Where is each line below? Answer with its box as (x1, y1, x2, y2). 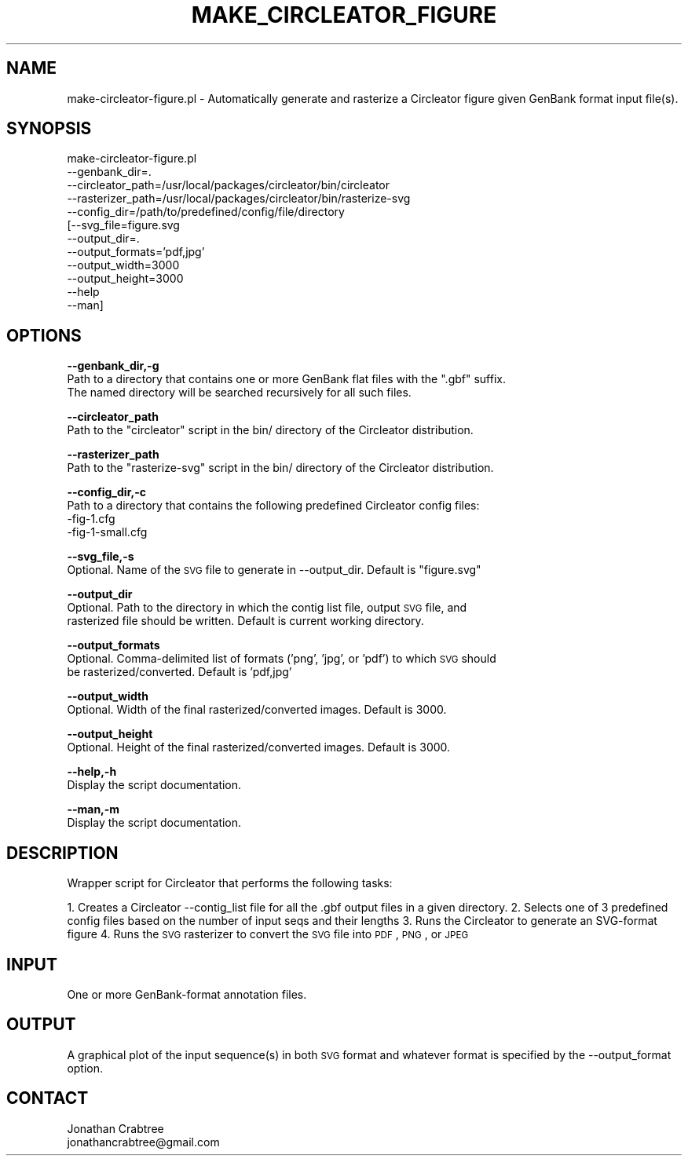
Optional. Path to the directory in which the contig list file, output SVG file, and (67, 601, 467, 615)
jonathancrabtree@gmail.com (67, 1135, 220, 1149)
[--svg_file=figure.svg (67, 218, 180, 232)
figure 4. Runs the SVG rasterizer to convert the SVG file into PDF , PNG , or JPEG (67, 927, 469, 941)
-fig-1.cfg (67, 512, 115, 526)
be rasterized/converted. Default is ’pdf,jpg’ (67, 665, 292, 679)
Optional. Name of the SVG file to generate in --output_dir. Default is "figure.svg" (67, 563, 481, 577)
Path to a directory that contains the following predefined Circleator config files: (67, 499, 480, 513)
